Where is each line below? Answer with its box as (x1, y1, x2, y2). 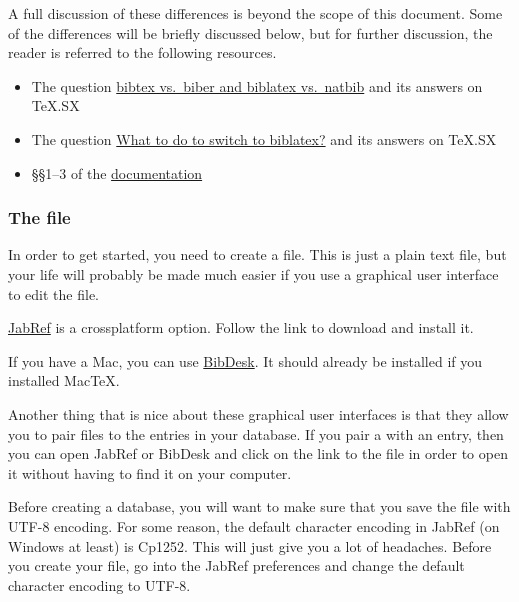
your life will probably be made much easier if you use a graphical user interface (8, 263, 499, 284)
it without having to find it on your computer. (8, 462, 292, 483)
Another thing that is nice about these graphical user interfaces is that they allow (8, 403, 509, 424)
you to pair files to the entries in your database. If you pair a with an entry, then (8, 423, 504, 444)
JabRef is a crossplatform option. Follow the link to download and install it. (8, 317, 474, 338)
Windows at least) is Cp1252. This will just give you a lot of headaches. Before (8, 535, 492, 556)
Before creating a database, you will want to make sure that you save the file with (8, 496, 511, 517)
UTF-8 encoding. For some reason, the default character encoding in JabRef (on (8, 515, 500, 536)
